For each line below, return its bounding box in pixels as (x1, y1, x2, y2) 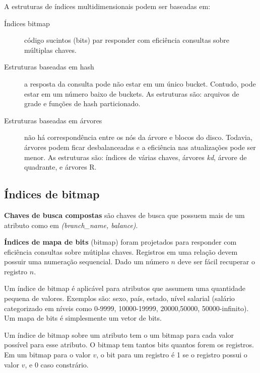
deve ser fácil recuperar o (177, 256, 255, 267)
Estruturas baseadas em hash (4, 61, 94, 72)
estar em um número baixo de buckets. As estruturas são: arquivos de (24, 88, 239, 99)
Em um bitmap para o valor (4, 349, 91, 360)
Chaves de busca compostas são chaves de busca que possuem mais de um (4, 209, 245, 220)
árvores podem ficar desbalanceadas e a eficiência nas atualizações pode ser (24, 141, 256, 152)
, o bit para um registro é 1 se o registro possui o (96, 349, 247, 360)
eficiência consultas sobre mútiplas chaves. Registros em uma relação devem (4, 246, 238, 257)
